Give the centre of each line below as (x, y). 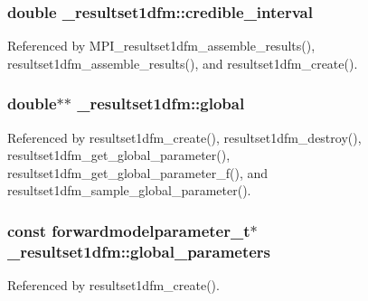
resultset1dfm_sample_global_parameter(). (129, 190)
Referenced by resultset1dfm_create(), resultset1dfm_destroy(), (184, 137)
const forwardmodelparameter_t (129, 230)
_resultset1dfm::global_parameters (139, 251)
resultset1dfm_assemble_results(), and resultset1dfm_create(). (183, 63)
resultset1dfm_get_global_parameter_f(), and (138, 172)
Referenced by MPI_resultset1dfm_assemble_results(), (161, 46)
